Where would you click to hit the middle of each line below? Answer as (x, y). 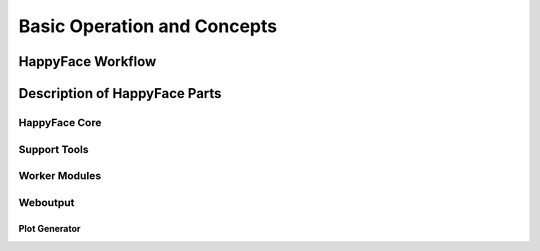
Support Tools (53, 149)
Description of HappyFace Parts (120, 93)
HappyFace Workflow (87, 61)
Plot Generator (49, 229)
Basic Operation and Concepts (148, 26)
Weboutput (46, 202)
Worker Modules (60, 176)
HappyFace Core (60, 122)
